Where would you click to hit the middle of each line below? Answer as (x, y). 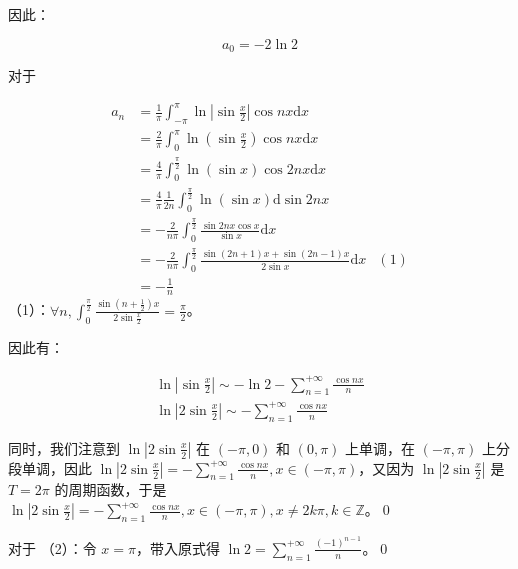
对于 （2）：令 (52, 547)
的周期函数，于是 (110, 489)
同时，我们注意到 (64, 447)
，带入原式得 (177, 547)
